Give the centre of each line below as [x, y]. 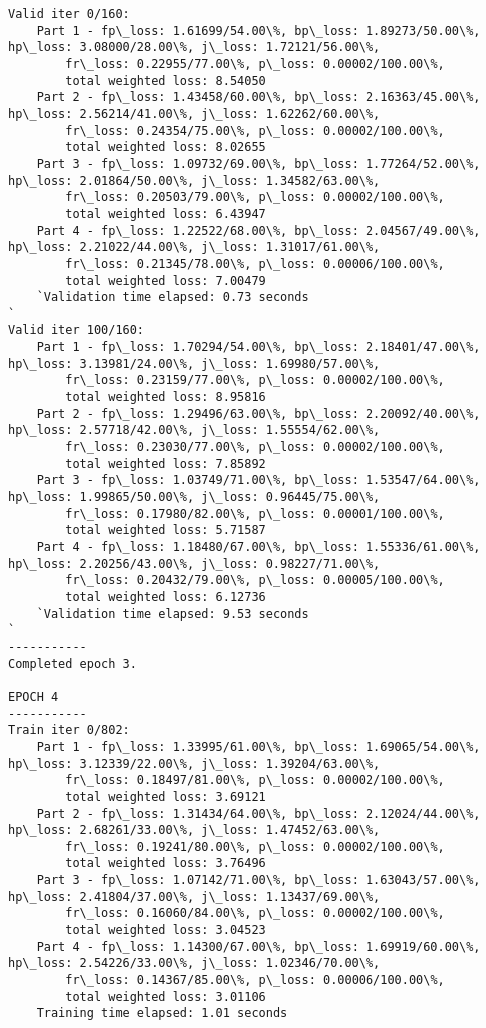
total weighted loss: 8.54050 [165, 80]
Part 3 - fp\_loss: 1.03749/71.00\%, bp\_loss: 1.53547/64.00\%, [258, 480]
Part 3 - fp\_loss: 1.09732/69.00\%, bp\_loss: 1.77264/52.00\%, [258, 163]
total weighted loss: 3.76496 [165, 863]
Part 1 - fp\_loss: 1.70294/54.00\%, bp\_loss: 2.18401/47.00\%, [258, 347]
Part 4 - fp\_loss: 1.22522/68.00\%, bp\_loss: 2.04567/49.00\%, [258, 230]
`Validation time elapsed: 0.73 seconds [172, 297]
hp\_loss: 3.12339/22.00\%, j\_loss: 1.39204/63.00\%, [194, 763]
